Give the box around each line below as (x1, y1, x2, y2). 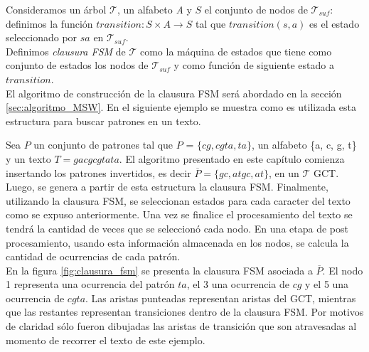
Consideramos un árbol (6, 2, 107, 16)
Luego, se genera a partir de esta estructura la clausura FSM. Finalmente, (6, 179, 328, 194)
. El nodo (322, 262, 363, 277)
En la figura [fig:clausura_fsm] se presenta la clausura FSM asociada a (6, 262, 313, 277)
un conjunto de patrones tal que (33, 137, 173, 152)
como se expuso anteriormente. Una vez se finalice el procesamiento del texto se (6, 207, 353, 222)
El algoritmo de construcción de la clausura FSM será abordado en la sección (6, 85, 342, 100)
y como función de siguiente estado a (173, 58, 334, 73)
